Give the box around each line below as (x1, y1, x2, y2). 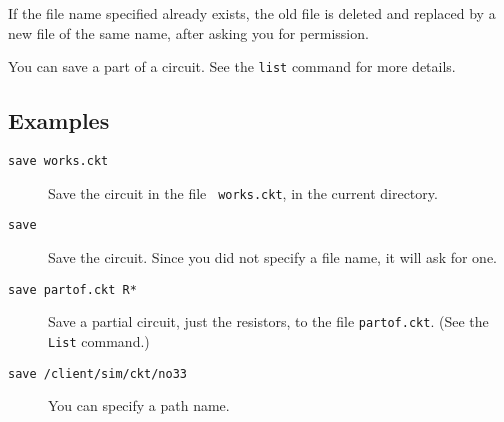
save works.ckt (8, 154, 109, 169)
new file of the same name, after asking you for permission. (8, 22, 369, 43)
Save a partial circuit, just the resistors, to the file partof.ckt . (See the (48, 311, 489, 332)
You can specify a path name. (48, 395, 230, 416)
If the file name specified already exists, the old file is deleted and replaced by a (8, 3, 496, 23)
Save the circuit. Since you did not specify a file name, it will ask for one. (48, 247, 498, 268)
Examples (8, 105, 110, 136)
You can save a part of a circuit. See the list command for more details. (8, 56, 456, 77)
